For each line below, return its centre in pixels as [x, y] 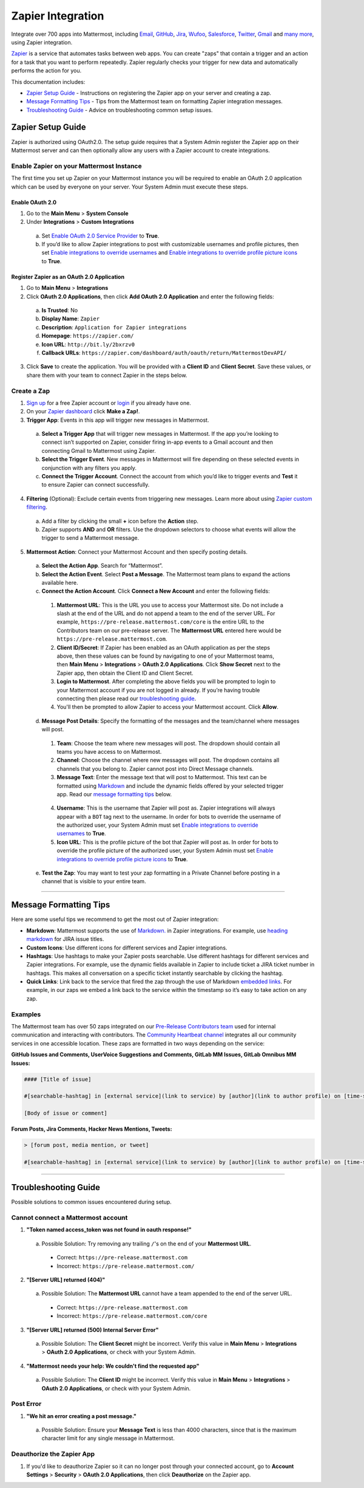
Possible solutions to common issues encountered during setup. [92, 1202]
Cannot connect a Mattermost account [69, 1218]
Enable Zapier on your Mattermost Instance [76, 166]
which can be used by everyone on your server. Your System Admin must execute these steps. [130, 187]
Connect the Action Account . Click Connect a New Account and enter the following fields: [156, 591]
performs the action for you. [46, 71]
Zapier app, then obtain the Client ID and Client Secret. [125, 673]
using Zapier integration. [42, 42]
